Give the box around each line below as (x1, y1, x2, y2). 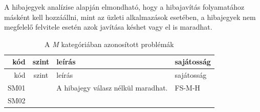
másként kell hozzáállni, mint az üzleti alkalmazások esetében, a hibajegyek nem (4, 11, 256, 22)
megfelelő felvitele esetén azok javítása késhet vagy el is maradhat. (4, 21, 212, 32)
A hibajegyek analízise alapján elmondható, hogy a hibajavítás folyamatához (4, 2, 245, 12)
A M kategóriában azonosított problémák (45, 38, 174, 49)
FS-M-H (175, 82, 201, 93)
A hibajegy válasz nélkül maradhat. (56, 82, 168, 93)
